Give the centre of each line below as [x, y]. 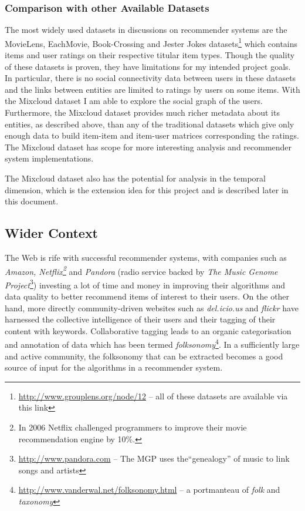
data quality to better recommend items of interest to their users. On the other [147, 296]
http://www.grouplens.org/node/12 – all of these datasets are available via [153, 396]
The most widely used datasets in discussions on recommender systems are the [146, 30]
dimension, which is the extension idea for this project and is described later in [147, 189]
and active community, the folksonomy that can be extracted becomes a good [144, 356]
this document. [32, 201]
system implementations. [49, 158]
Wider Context [52, 233]
